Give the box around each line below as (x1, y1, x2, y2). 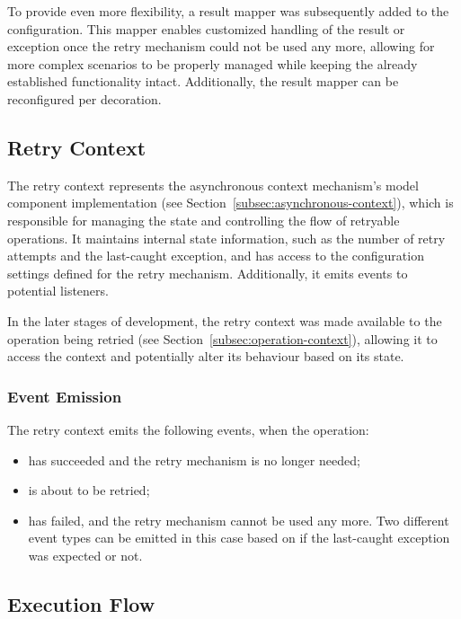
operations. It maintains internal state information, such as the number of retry (7, 228, 446, 247)
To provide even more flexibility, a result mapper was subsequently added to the (7, 2, 449, 20)
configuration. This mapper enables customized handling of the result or (7, 19, 405, 38)
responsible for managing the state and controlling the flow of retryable (7, 210, 400, 229)
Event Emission (7, 385, 122, 407)
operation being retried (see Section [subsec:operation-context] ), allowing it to (7, 329, 438, 348)
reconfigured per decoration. (7, 89, 162, 108)
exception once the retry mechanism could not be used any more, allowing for (7, 37, 435, 56)
